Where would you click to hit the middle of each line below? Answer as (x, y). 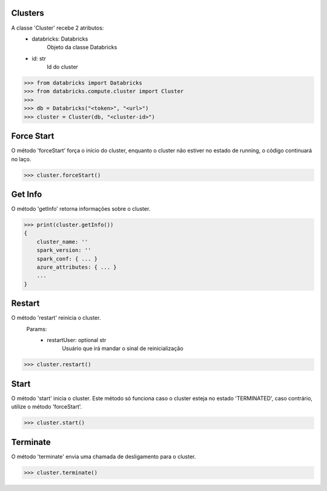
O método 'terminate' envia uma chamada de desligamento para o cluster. (104, 456)
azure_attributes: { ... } (77, 267)
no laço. (21, 159)
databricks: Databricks (60, 39)
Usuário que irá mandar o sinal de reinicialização (123, 349)
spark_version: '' (64, 250)
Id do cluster (63, 67)
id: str (39, 58)
